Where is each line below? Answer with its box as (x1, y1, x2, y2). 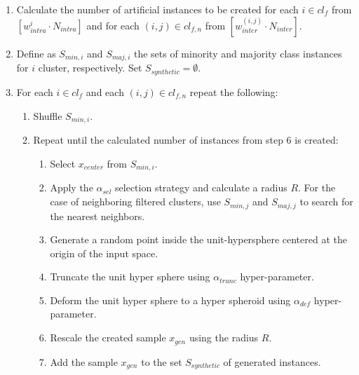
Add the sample (50, 354, 118, 369)
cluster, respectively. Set (38, 60, 142, 75)
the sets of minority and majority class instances (133, 46, 342, 60)
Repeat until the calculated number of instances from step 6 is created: (33, 132, 339, 147)
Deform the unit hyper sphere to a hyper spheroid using (50, 292, 291, 307)
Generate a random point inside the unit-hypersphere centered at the (50, 232, 347, 247)
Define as (16, 46, 56, 60)
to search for (299, 194, 353, 209)
